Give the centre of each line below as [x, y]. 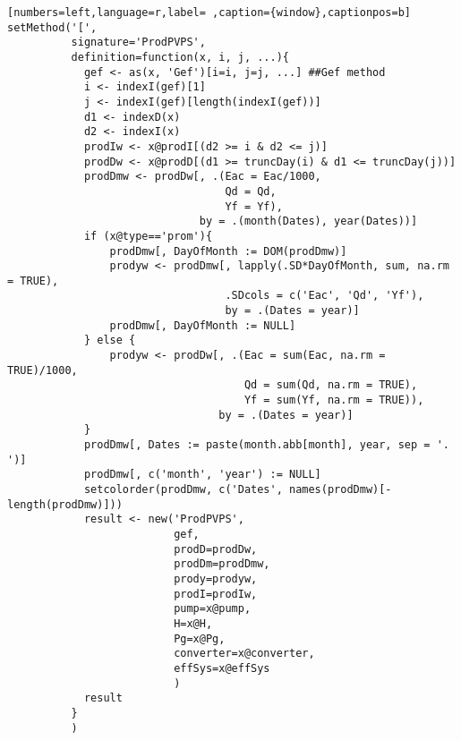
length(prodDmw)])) [65, 504]
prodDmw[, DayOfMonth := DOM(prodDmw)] [228, 251]
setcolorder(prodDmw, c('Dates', [183, 489]
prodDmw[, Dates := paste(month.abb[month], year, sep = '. [266, 445]
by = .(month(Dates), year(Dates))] [308, 221]
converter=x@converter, [244, 654]
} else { [110, 340]
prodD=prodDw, [216, 549]
